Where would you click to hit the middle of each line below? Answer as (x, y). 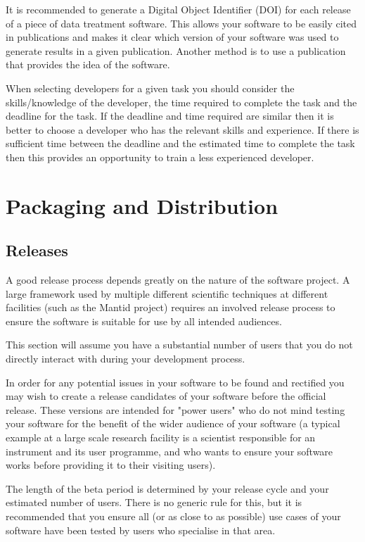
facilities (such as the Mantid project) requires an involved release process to (171, 307)
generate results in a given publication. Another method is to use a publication (176, 50)
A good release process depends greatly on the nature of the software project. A (178, 280)
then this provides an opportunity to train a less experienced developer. (160, 157)
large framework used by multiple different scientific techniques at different (167, 293)
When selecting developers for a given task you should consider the (150, 88)
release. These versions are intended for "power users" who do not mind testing (175, 409)
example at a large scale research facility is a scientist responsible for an (161, 437)
